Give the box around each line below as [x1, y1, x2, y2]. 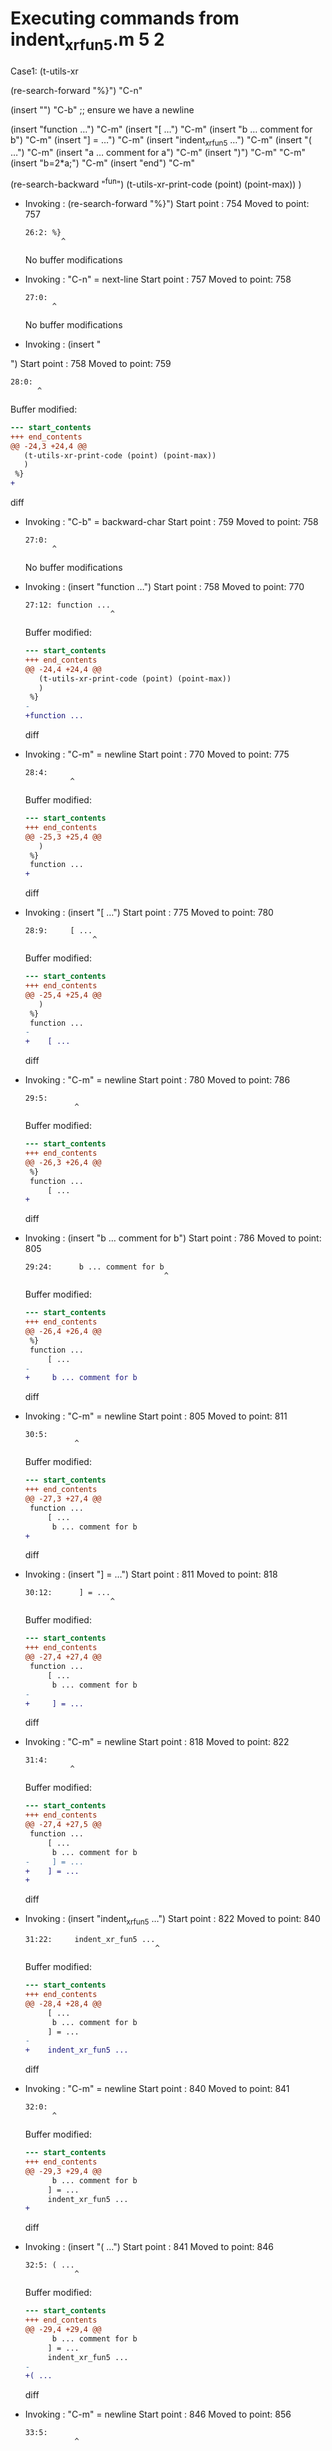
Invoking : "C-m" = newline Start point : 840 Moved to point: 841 [24, 2083, 290, 2095]
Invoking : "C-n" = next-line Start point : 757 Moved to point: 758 [24, 273, 292, 285]
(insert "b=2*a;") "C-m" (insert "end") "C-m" [10, 157, 195, 169]
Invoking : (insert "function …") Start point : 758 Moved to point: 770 [24, 581, 305, 593]
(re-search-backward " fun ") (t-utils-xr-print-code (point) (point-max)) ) [10, 177, 302, 190]
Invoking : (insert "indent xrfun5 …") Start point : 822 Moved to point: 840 [24, 1913, 321, 1927]
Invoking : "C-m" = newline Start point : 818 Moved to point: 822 [24, 1736, 290, 1748]
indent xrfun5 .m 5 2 [10, 28, 165, 54]
